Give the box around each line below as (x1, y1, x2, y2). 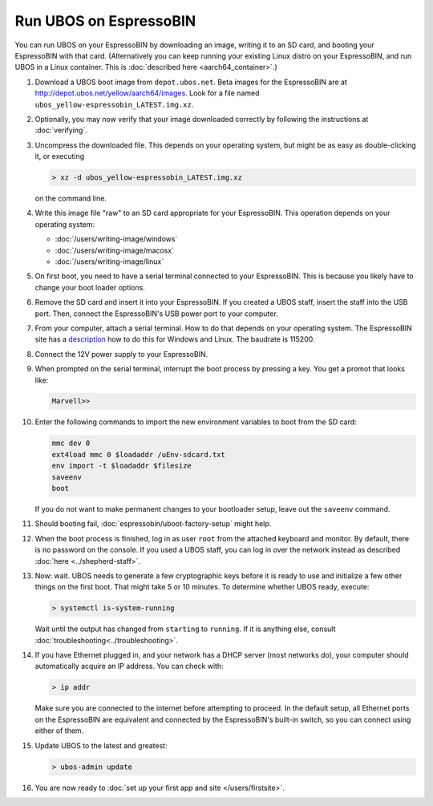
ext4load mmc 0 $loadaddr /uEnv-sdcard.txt (51, 450, 226, 459)
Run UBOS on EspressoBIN (14, 12, 196, 30)
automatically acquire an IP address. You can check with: (34, 662, 224, 671)
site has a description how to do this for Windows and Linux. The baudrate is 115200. (34, 334, 315, 344)
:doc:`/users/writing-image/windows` (55, 234, 178, 244)
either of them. (34, 726, 84, 735)
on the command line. (34, 193, 107, 204)
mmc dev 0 (51, 439, 91, 448)
